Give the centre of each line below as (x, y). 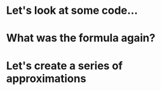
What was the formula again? (81, 38)
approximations (46, 78)
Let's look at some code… (72, 11)
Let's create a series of (65, 65)
